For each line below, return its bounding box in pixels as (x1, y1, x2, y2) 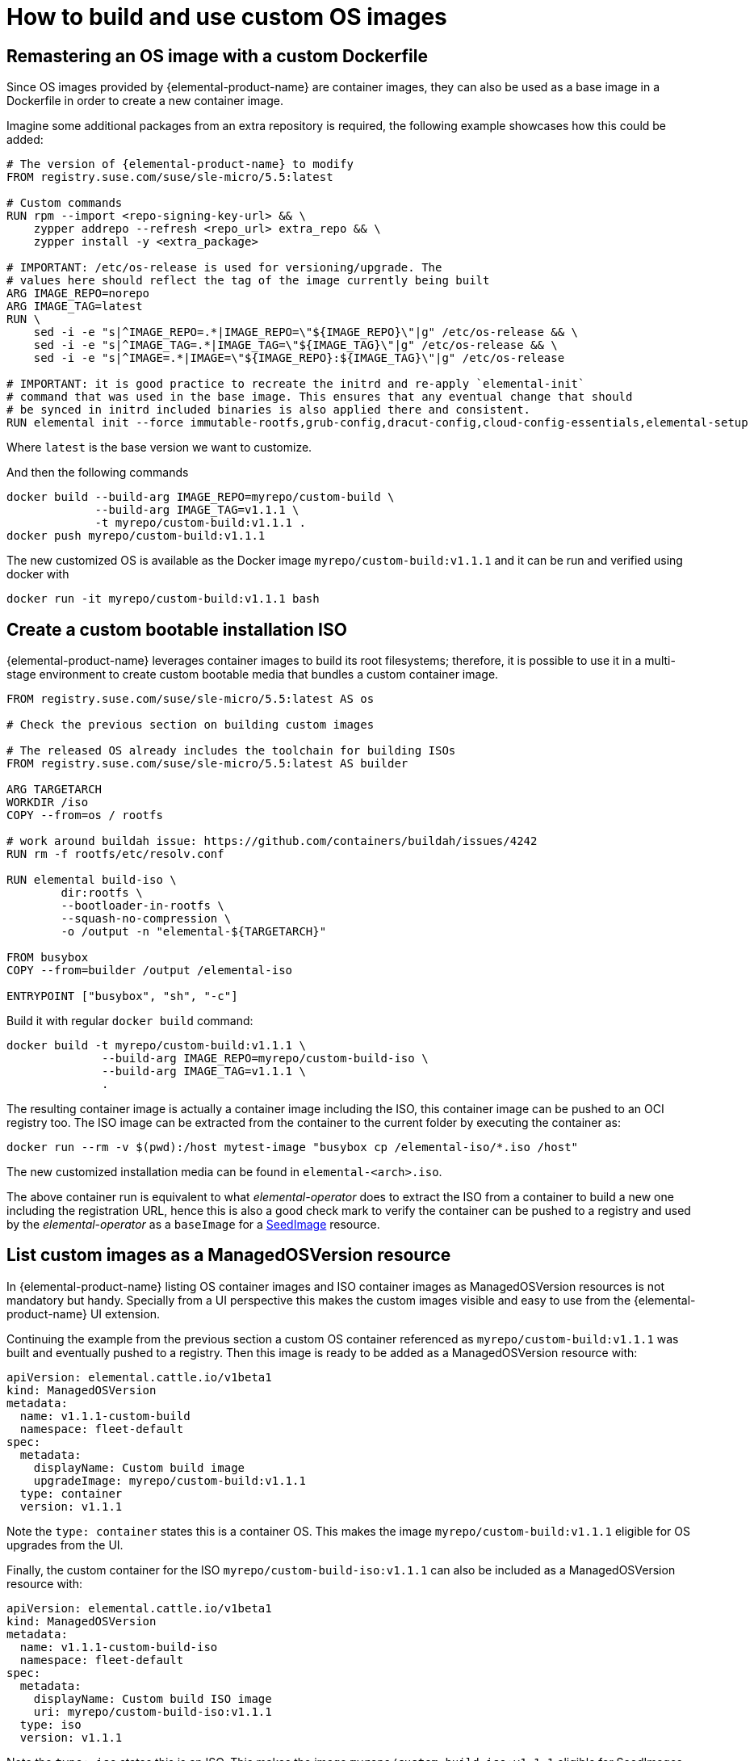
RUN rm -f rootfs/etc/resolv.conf (6, 847, 224, 861)
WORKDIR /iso (6, 796, 89, 809)
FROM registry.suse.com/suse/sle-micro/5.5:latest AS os (6, 692, 375, 706)
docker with (6, 567, 69, 582)
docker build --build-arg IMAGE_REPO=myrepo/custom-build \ (6, 490, 395, 504)
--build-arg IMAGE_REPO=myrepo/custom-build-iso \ (102, 1052, 429, 1065)
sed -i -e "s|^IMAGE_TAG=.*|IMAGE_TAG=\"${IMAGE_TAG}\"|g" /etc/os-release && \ (33, 338, 558, 352)
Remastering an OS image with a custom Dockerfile (6, 45, 428, 66)
